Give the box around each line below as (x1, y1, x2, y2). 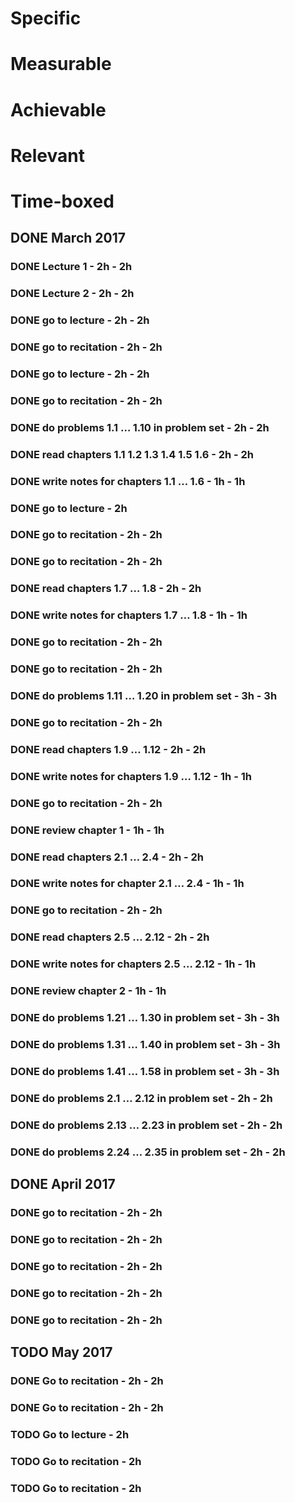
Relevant (10, 144, 85, 167)
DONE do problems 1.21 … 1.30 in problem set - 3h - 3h (10, 1011, 280, 1025)
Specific (10, 7, 82, 30)
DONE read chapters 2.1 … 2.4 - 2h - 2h (10, 850, 205, 864)
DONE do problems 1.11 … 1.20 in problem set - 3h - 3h (10, 689, 278, 702)
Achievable (10, 98, 107, 121)
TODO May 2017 (10, 1344, 113, 1361)
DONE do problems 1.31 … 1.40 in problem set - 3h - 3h (10, 1037, 281, 1051)
